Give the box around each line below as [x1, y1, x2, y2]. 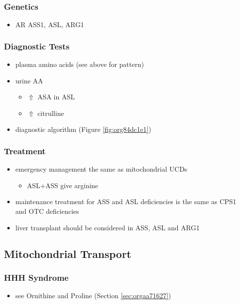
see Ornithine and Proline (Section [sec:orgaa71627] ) [15, 290, 171, 301]
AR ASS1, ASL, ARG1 [15, 19, 84, 30]
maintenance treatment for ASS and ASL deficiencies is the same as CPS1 [15, 196, 237, 207]
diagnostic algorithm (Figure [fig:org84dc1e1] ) [15, 124, 152, 134]
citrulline [37, 108, 64, 118]
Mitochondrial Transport [4, 246, 132, 261]
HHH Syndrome [4, 271, 69, 283]
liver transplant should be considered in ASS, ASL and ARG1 [15, 222, 200, 232]
